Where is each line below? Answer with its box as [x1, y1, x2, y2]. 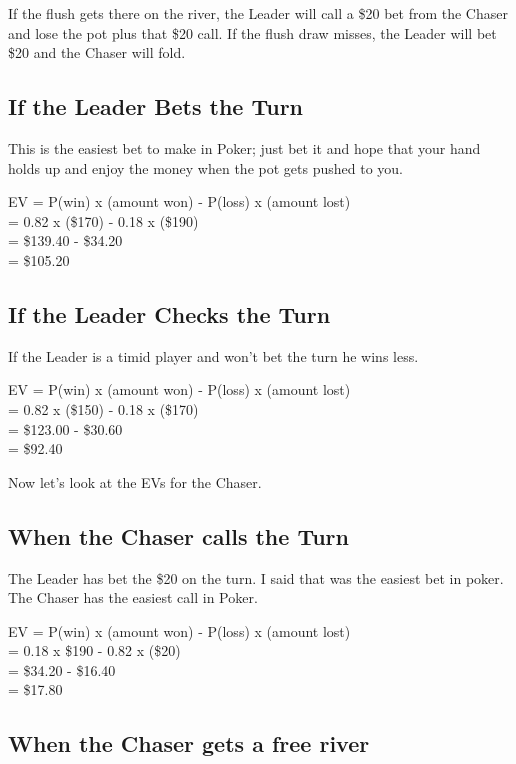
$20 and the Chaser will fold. [8, 42, 186, 63]
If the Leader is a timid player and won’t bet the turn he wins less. [8, 345, 419, 366]
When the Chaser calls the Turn [8, 520, 349, 551]
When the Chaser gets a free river [8, 728, 370, 759]
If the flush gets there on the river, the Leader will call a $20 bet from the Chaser [8, 3, 508, 23]
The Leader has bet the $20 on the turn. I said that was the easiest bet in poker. [8, 567, 504, 588]
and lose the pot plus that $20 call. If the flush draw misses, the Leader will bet [8, 22, 497, 43]
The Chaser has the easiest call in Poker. [8, 587, 258, 608]
